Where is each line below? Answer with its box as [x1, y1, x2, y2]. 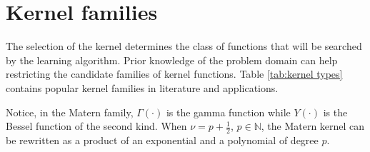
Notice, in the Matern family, [6, 104, 134, 119]
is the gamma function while [166, 104, 291, 119]
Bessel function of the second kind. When [6, 118, 187, 133]
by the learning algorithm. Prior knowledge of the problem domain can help [6, 52, 338, 67]
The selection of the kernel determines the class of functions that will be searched [6, 39, 362, 54]
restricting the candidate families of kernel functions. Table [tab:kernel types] [6, 66, 343, 81]
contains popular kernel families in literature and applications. [6, 80, 279, 95]
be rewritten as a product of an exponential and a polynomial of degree [6, 132, 319, 147]
